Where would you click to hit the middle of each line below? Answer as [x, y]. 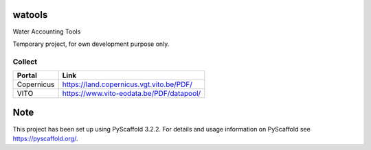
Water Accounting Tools [47, 32]
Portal [27, 75]
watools [30, 15]
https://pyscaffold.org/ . [45, 138]
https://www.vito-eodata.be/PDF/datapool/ [132, 94]
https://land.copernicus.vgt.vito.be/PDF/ [127, 84]
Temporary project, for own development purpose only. [91, 44]
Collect [25, 62]
